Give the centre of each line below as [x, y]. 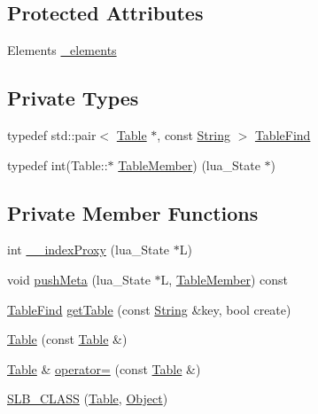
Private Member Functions [133, 212]
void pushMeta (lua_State [79, 279]
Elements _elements [62, 50]
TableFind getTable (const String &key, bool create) [149, 309]
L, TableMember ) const [224, 279]
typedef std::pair [52, 135]
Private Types [73, 98]
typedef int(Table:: [58, 164]
